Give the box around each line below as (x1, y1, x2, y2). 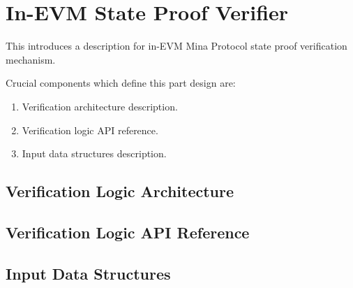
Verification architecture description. (22, 99, 178, 113)
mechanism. (6, 52, 56, 66)
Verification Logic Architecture (6, 180, 234, 202)
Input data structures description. (22, 146, 167, 161)
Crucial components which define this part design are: (6, 75, 236, 90)
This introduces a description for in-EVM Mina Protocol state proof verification (6, 38, 347, 53)
